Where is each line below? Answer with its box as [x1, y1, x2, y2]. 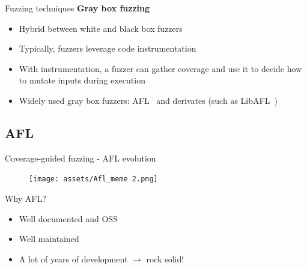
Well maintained [19, 232, 79, 245]
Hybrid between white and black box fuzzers [19, 22, 183, 34]
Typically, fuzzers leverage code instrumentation [19, 42, 196, 55]
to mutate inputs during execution [19, 74, 145, 86]
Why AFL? [5, 192, 46, 205]
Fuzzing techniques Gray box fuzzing [5, 2, 150, 14]
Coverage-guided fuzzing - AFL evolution [5, 151, 156, 164]
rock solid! [146, 252, 184, 265]
